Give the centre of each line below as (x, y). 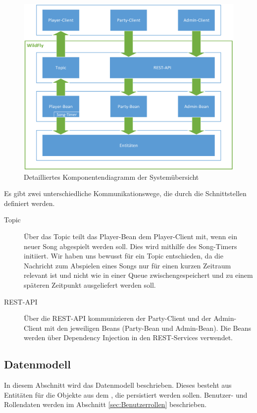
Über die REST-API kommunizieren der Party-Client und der (118, 318)
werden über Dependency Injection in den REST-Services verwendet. (128, 337)
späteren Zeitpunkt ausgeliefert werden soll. (90, 284)
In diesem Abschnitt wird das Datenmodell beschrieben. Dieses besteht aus (118, 385)
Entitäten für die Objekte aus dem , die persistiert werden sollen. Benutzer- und (126, 394)
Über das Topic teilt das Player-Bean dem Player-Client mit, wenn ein (130, 236)
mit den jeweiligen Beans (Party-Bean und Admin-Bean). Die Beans (148, 328)
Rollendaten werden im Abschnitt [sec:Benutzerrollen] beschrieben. (105, 404)
